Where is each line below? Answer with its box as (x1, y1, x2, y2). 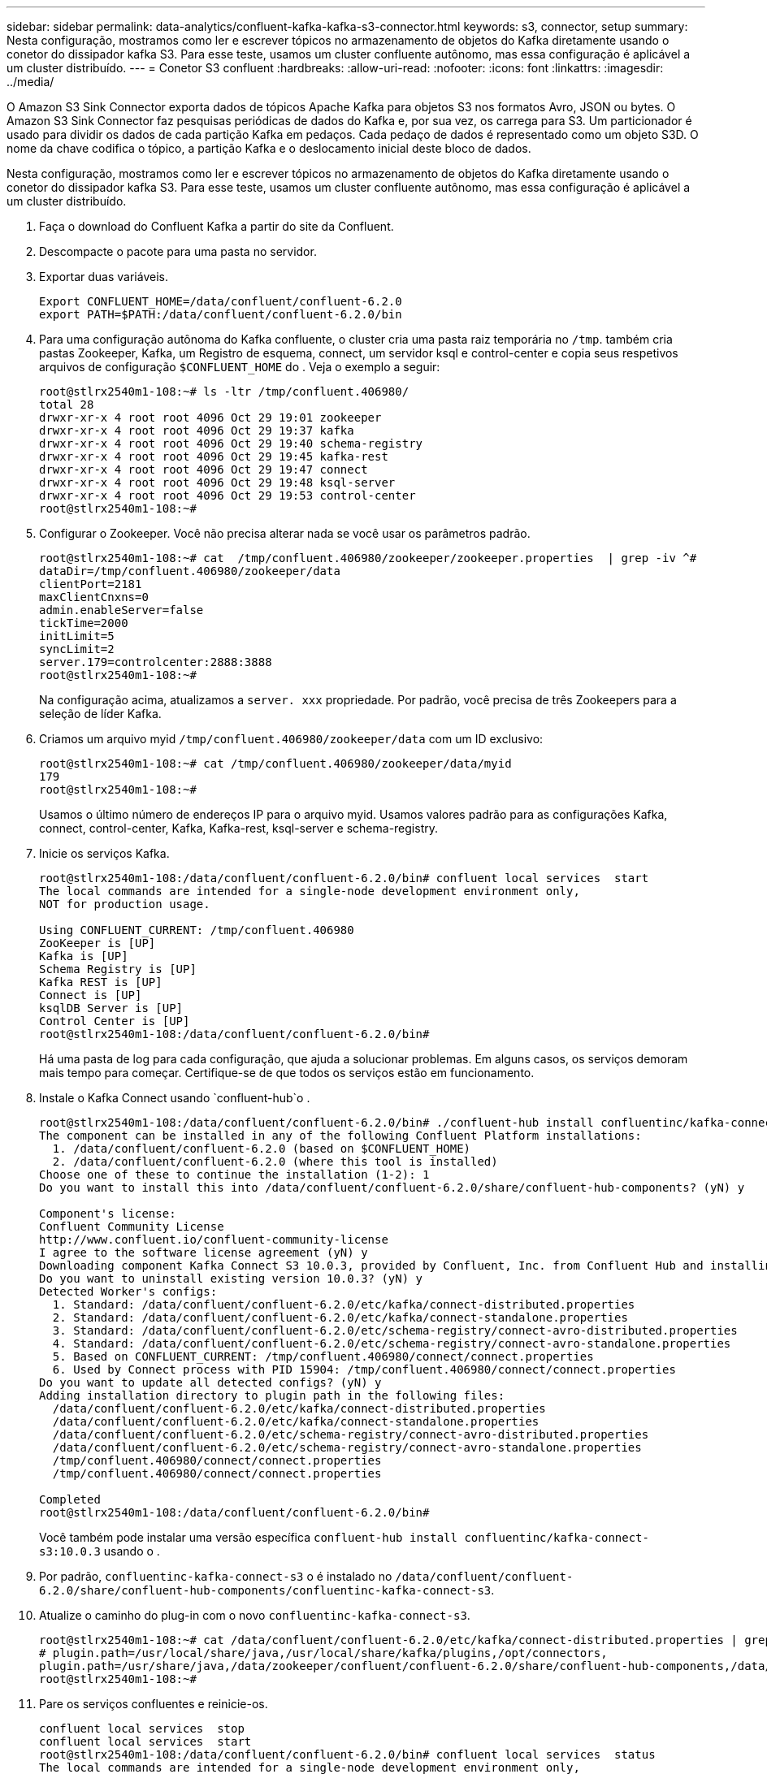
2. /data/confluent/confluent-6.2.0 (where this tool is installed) (52, 1155, 498, 1168)
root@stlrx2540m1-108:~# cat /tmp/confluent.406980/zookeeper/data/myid (39, 757, 512, 770)
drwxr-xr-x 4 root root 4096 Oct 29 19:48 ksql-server (39, 476, 396, 489)
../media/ (6, 75, 54, 89)
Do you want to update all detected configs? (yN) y (39, 1376, 382, 1389)
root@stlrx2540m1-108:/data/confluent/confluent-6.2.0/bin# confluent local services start (39, 872, 649, 885)
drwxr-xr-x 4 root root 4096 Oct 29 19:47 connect (39, 463, 368, 476)
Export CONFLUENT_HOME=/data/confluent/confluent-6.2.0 (39, 295, 402, 308)
